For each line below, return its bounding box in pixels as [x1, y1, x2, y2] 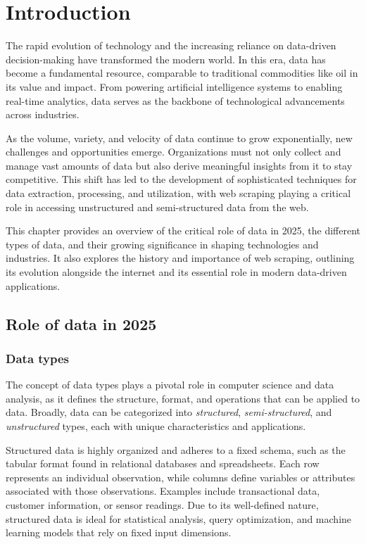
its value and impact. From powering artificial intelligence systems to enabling [6, 79, 343, 94]
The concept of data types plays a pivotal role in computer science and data [6, 377, 334, 392]
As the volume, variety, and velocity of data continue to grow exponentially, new [6, 130, 353, 145]
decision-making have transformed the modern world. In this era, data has [6, 51, 326, 66]
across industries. [6, 107, 80, 122]
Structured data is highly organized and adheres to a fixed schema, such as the [6, 442, 346, 457]
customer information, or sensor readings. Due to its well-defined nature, [6, 497, 319, 512]
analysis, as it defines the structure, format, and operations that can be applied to [6, 391, 360, 405]
